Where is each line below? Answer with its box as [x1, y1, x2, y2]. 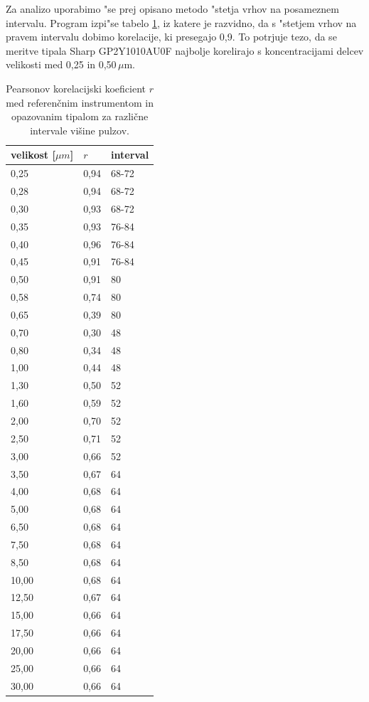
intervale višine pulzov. [30, 122, 129, 137]
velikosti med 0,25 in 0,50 [6, 57, 117, 72]
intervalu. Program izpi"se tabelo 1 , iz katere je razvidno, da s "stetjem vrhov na [6, 15, 357, 30]
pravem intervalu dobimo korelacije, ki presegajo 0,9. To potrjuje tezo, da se [6, 29, 337, 44]
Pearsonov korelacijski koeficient [6, 80, 146, 95]
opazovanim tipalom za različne [11, 109, 149, 124]
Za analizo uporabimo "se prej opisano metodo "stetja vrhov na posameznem [6, 1, 339, 16]
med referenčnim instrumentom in [6, 95, 154, 110]
